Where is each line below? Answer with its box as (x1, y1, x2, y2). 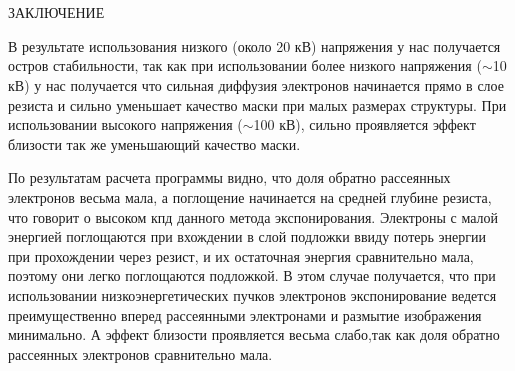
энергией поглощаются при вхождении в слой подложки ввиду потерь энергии (8, 226, 486, 247)
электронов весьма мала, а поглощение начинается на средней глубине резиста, (8, 186, 492, 207)
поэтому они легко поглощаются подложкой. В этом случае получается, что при (8, 265, 496, 286)
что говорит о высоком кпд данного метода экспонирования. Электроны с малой (8, 206, 499, 227)
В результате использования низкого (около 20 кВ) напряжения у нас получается (8, 35, 501, 56)
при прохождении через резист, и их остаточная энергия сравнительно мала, (8, 245, 474, 266)
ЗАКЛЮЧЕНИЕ (8, 2, 105, 23)
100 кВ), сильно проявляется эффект (253, 114, 476, 135)
